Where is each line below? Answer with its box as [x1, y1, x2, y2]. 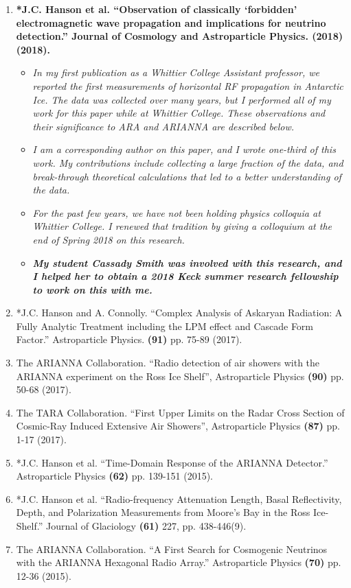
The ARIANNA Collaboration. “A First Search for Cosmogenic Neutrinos [16, 541, 328, 556]
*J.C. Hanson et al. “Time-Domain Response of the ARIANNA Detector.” [16, 455, 328, 469]
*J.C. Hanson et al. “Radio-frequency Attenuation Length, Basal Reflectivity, [16, 491, 342, 506]
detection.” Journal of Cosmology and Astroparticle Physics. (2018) [16, 29, 343, 43]
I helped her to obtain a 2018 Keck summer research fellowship [32, 269, 339, 283]
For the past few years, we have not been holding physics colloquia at [32, 205, 321, 220]
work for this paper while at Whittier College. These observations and [32, 106, 326, 120]
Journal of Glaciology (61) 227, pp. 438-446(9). [45, 519, 247, 532]
